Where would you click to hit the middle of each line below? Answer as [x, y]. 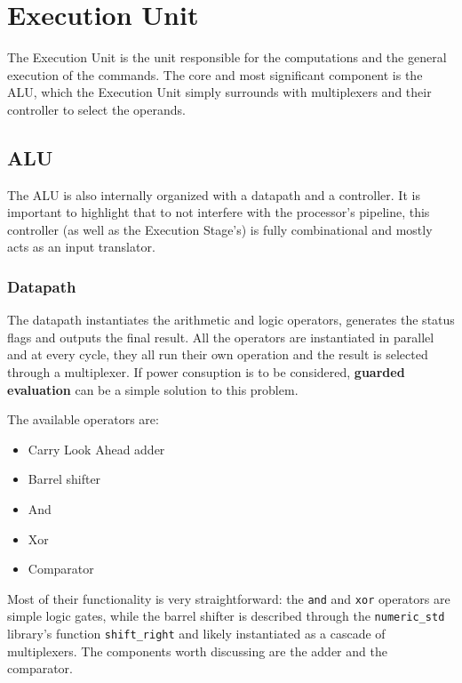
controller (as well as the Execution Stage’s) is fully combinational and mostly [220, 229]
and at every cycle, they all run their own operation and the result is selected [218, 354]
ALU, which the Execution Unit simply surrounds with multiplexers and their [219, 92]
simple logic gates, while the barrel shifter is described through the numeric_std [226, 616]
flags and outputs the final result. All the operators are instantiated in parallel [221, 337]
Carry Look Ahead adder [96, 449]
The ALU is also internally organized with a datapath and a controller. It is [214, 194]
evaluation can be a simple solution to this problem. [153, 389]
